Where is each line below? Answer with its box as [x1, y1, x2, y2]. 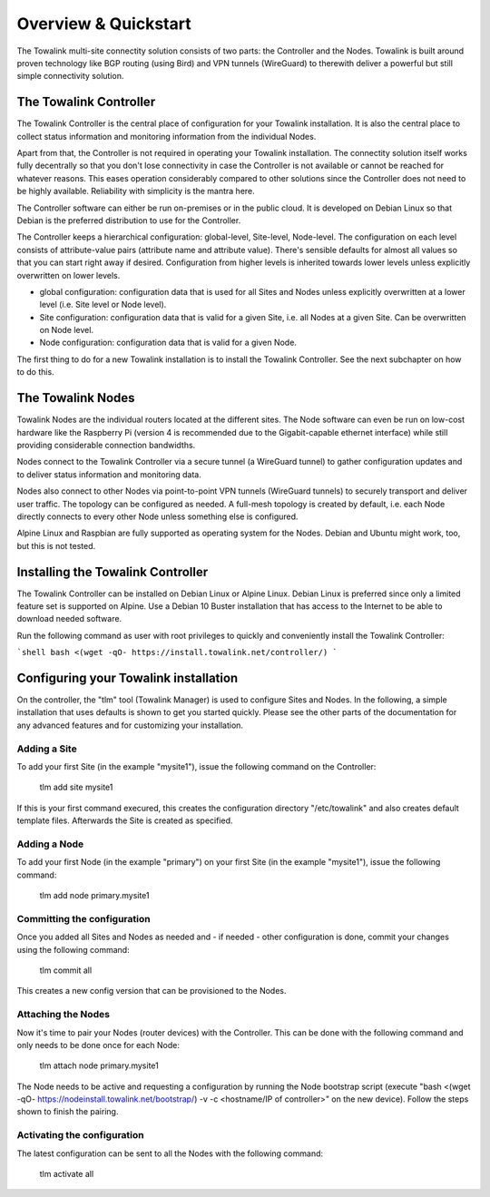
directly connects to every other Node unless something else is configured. [16, 511, 299, 522]
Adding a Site [16, 742, 77, 755]
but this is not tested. [16, 540, 96, 551]
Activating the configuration [16, 1129, 144, 1142]
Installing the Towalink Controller [16, 564, 209, 580]
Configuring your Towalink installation [16, 670, 239, 685]
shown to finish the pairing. [16, 1106, 119, 1117]
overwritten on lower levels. [16, 270, 121, 280]
